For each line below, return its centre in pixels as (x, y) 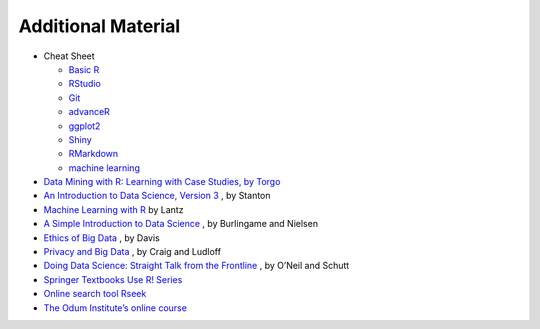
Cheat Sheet (69, 56)
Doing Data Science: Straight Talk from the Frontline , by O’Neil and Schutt (196, 266)
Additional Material (99, 26)
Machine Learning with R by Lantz (113, 209)
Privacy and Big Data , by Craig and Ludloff (132, 252)
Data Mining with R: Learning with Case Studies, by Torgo (162, 182)
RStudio (85, 84)
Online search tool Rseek (95, 294)
